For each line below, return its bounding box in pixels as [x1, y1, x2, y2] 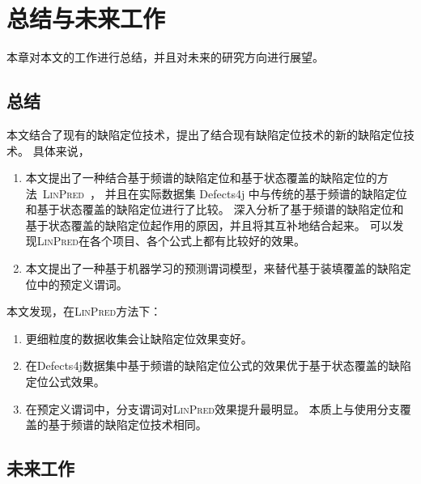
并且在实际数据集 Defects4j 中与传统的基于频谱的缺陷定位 [104, 185, 407, 202]
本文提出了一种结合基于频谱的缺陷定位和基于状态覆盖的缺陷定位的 [25, 169, 377, 186]
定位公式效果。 [25, 373, 105, 390]
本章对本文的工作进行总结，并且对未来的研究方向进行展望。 [6, 49, 324, 66]
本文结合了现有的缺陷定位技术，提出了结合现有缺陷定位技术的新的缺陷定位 [6, 125, 403, 142]
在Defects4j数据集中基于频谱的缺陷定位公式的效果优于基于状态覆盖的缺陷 [25, 357, 411, 374]
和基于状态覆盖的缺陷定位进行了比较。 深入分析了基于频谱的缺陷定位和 [25, 201, 404, 218]
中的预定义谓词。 [36, 275, 128, 292]
